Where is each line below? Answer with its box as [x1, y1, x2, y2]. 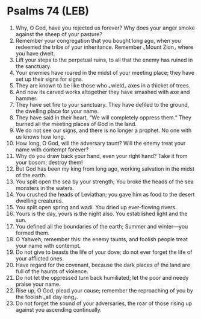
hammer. [15, 95, 38, 102]
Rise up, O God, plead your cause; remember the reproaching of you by [15, 286, 193, 294]
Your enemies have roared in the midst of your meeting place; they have [15, 69, 195, 76]
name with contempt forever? [15, 146, 89, 153]
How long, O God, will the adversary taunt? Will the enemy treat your [15, 139, 186, 147]
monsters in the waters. [15, 184, 75, 191]
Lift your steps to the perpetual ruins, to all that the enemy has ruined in [15, 56, 193, 63]
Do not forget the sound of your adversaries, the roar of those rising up [15, 300, 192, 307]
